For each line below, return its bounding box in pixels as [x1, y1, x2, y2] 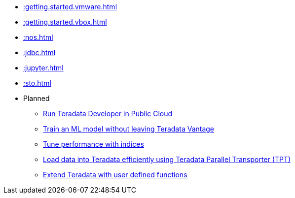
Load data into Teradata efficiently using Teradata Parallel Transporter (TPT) [43, 155, 291, 164]
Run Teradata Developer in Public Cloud [43, 109, 173, 118]
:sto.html [23, 79, 51, 87]
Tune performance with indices [43, 140, 144, 148]
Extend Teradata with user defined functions [43, 170, 187, 179]
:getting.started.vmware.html [23, 2, 117, 11]
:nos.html [23, 33, 53, 41]
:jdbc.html [23, 48, 56, 57]
